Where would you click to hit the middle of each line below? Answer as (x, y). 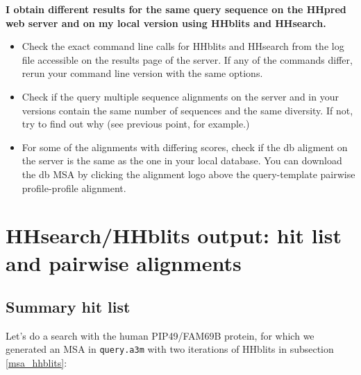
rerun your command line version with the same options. (142, 73)
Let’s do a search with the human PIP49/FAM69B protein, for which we (160, 335)
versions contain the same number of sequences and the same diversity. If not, (187, 110)
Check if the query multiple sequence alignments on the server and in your (180, 96)
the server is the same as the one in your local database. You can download (182, 160)
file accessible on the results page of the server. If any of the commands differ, (187, 59)
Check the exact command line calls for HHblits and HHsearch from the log (183, 46)
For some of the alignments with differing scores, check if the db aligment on (185, 147)
